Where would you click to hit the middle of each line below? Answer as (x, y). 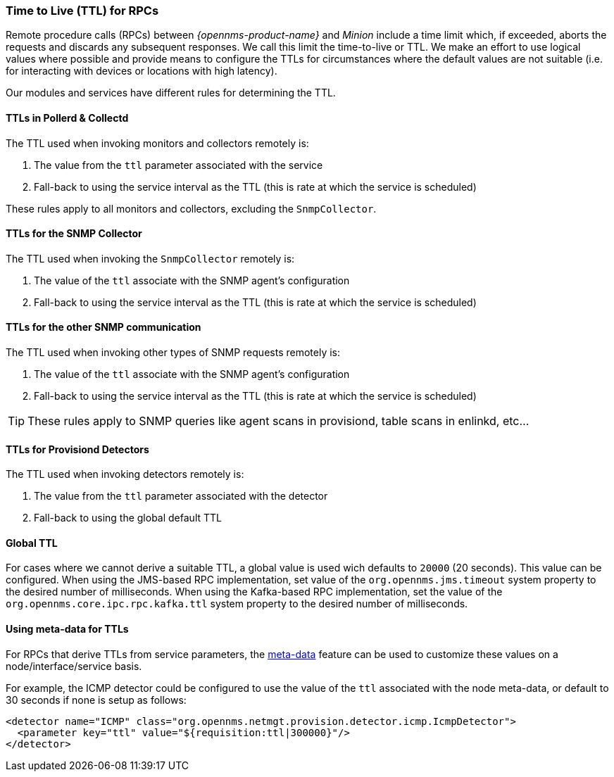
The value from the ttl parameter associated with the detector (181, 496)
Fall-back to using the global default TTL (128, 518)
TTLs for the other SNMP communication (104, 327)
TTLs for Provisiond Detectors (77, 449)
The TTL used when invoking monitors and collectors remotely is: (157, 143)
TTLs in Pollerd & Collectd (67, 118)
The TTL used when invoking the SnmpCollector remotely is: (150, 258)
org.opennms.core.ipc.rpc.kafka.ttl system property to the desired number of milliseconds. (237, 604)
